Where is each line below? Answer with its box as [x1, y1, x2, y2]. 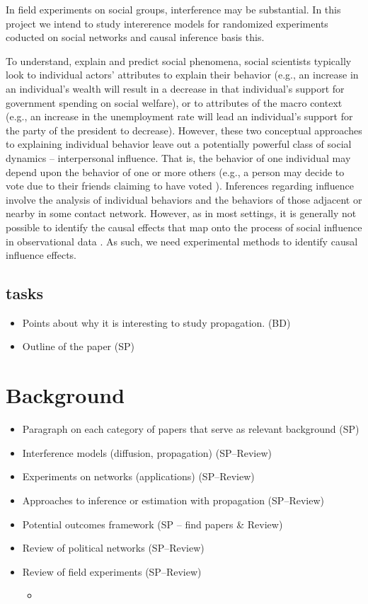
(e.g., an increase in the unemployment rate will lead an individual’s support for [6, 109, 353, 124]
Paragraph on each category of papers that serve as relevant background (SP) [22, 422, 360, 436]
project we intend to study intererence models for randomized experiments [6, 16, 328, 30]
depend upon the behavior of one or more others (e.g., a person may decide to [6, 164, 345, 179]
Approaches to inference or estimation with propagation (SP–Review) [22, 492, 324, 507]
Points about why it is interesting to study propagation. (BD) [22, 315, 291, 330]
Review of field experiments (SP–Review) [22, 564, 202, 579]
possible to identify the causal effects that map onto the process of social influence [6, 219, 362, 234]
